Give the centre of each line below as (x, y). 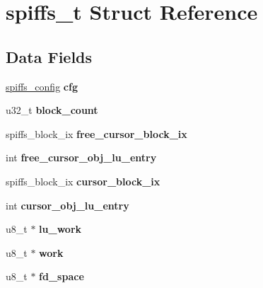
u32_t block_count (52, 110)
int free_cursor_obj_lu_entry (81, 157)
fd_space (62, 276)
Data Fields (49, 56)
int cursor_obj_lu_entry (68, 205)
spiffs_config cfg (42, 86)
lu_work (60, 229)
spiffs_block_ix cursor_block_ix (83, 181)
